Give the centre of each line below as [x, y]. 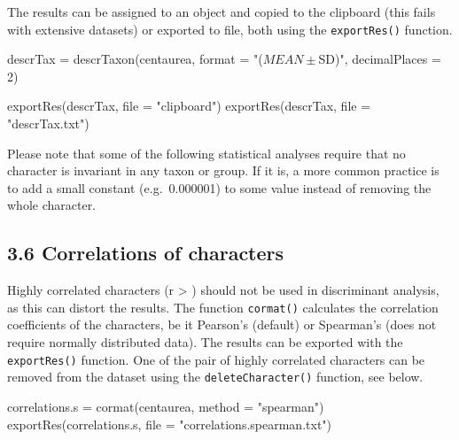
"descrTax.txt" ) [48, 124]
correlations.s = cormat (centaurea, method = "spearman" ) [166, 406]
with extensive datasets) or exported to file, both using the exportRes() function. [230, 29]
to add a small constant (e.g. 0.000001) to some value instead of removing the [219, 187]
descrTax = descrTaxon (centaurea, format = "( [135, 59]
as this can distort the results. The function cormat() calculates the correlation [223, 307]
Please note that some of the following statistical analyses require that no [206, 153]
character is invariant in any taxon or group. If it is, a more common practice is [223, 170]
